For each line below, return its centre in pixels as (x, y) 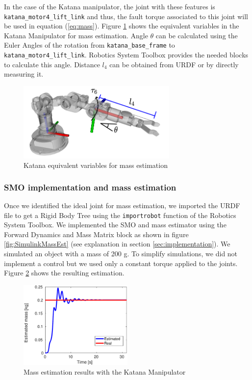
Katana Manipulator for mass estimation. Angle (76, 35)
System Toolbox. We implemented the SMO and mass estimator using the (115, 225)
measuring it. (24, 74)
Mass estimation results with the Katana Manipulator (105, 371)
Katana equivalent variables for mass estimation (96, 165)
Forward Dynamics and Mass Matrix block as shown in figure (96, 234)
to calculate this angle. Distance (52, 64)
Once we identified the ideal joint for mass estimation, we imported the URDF (122, 205)
